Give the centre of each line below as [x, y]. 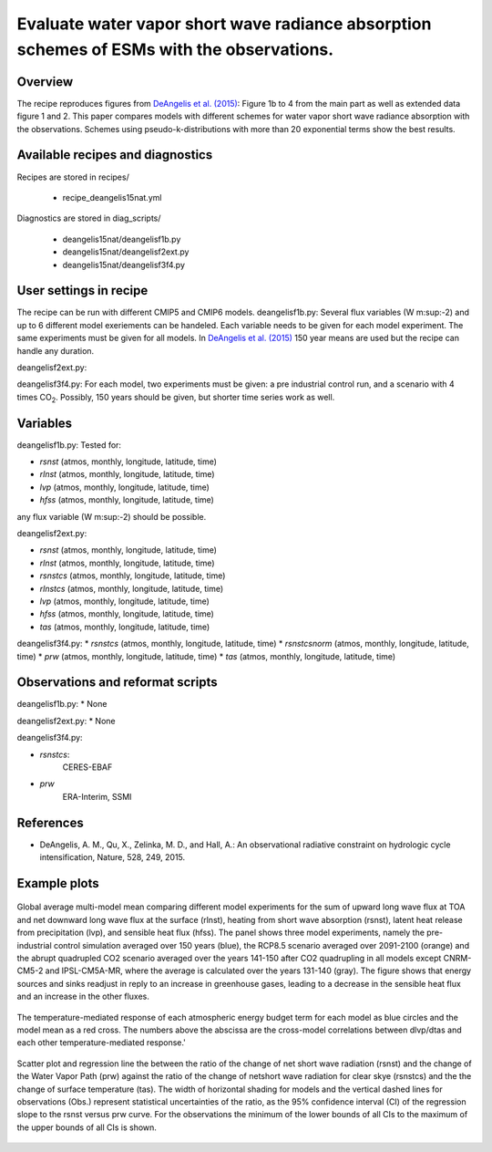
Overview [45, 82]
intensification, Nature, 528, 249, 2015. [113, 857]
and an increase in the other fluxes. [83, 996]
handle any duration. [56, 350]
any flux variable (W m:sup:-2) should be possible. [112, 516]
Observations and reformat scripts [117, 683]
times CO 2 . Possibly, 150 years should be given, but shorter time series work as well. [176, 398]
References [50, 822]
